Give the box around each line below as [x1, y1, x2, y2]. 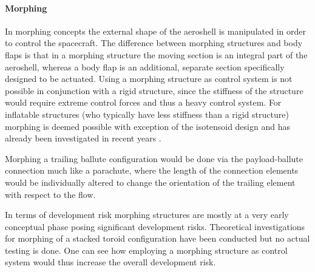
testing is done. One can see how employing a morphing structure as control [5, 243, 288, 256]
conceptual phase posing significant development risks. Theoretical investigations [5, 220, 305, 233]
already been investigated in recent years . [5, 132, 161, 144]
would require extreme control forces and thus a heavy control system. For [5, 96, 282, 109]
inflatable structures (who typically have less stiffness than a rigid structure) [5, 107, 289, 120]
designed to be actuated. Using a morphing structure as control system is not [5, 72, 293, 85]
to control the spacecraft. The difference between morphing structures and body [5, 36, 303, 49]
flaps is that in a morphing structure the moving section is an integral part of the [5, 48, 308, 61]
